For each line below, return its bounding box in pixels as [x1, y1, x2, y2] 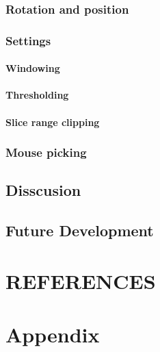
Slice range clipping [5, 114, 100, 129]
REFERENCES [5, 266, 156, 294]
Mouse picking [5, 144, 87, 161]
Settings [5, 32, 51, 49]
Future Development [5, 220, 154, 241]
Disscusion [5, 179, 81, 201]
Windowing [5, 61, 60, 75]
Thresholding [5, 88, 69, 102]
